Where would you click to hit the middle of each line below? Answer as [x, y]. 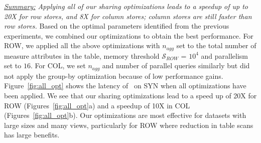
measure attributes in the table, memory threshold [82, 55]
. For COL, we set [58, 65]
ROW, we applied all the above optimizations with [82, 45]
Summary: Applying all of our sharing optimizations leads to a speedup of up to [126, 6]
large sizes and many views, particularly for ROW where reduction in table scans [129, 125]
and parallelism [224, 55]
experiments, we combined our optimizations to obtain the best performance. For [129, 35]
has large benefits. [32, 135]
